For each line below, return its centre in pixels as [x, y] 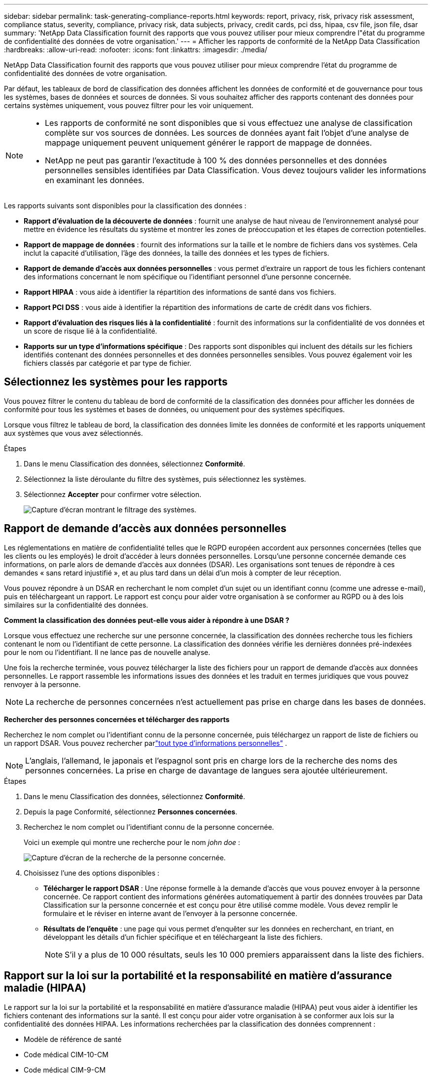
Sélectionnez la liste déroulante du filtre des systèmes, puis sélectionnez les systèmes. [165, 479]
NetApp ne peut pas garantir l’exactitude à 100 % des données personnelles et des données [216, 160]
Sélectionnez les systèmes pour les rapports [116, 382]
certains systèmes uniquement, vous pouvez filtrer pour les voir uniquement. [129, 105]
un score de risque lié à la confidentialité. [90, 331]
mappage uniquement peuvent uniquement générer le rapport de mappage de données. [209, 143]
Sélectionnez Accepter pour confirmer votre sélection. [113, 494]
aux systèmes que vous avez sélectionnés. [73, 433]
